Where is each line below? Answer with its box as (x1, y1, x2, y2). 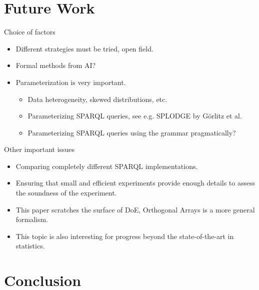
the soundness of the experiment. (15, 187, 117, 198)
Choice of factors (4, 26, 55, 37)
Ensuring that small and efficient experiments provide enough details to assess (15, 177, 255, 188)
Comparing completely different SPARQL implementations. (15, 160, 198, 171)
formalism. (15, 214, 48, 224)
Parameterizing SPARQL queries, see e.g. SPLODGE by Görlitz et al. (27, 110, 242, 121)
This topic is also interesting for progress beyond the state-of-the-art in (15, 230, 234, 241)
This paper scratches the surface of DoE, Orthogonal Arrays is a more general (15, 204, 255, 214)
